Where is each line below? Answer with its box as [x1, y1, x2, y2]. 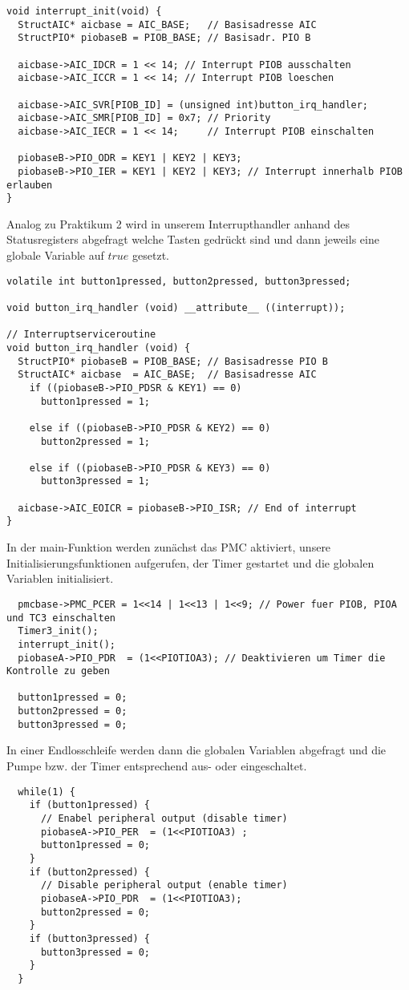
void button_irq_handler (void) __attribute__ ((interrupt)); [6, 301, 346, 313]
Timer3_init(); [18, 625, 99, 637]
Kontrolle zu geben [6, 665, 110, 677]
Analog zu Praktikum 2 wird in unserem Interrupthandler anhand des [6, 215, 350, 232]
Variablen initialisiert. [6, 570, 114, 587]
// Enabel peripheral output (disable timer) [40, 812, 288, 824]
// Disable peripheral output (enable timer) [40, 879, 288, 891]
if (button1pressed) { [29, 799, 150, 811]
